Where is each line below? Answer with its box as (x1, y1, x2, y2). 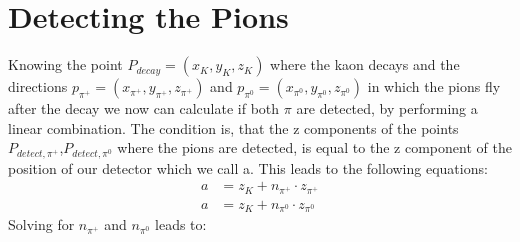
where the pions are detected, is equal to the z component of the (117, 137, 512, 158)
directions (8, 76, 68, 97)
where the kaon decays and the (270, 54, 460, 75)
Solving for (8, 214, 75, 235)
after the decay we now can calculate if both (8, 98, 280, 119)
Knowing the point (8, 54, 123, 75)
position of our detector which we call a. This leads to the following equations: (8, 157, 488, 178)
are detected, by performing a (296, 98, 478, 119)
